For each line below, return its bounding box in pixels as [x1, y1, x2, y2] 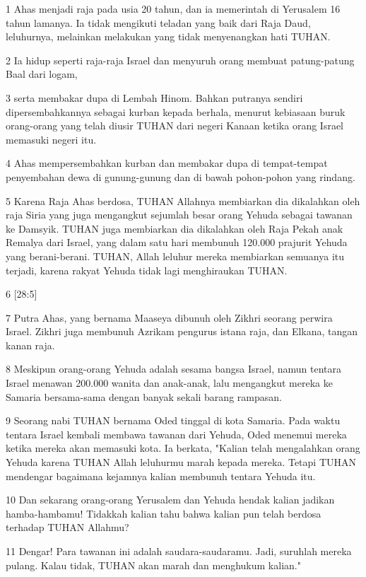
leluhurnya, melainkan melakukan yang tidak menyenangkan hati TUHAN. [6, 29, 331, 44]
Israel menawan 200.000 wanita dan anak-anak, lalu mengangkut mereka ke [6, 375, 333, 390]
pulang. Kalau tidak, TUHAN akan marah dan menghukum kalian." [6, 557, 301, 572]
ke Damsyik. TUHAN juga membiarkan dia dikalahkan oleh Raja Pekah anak [6, 221, 343, 235]
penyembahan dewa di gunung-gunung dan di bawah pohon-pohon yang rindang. [6, 169, 355, 184]
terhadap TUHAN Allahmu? [6, 520, 129, 535]
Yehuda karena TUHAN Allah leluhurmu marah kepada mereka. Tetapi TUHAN [6, 455, 357, 470]
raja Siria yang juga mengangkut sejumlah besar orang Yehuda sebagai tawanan [6, 207, 353, 222]
